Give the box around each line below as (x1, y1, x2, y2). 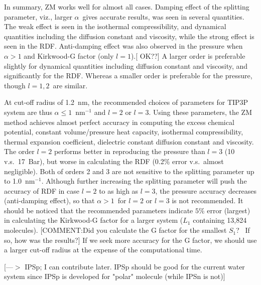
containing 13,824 (193, 215, 247, 225)
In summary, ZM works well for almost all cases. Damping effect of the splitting (4, 2, 249, 12)
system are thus (4, 106, 52, 117)
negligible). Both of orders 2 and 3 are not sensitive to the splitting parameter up (4, 166, 254, 176)
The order (4, 146, 35, 157)
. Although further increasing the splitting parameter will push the (41, 176, 247, 186)
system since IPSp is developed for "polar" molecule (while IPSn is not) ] (4, 271, 225, 281)
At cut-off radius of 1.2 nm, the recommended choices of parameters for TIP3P (4, 97, 248, 107)
